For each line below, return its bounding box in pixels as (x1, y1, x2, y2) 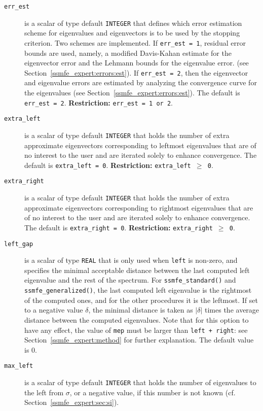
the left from (24, 387, 64, 397)
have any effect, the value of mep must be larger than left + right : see (24, 324, 248, 335)
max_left (4, 362, 33, 370)
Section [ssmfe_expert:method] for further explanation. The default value (24, 334, 254, 345)
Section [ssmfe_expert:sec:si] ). (24, 397, 119, 407)
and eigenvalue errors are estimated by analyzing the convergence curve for (24, 77, 257, 88)
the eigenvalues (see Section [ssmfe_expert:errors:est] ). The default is (24, 87, 240, 97)
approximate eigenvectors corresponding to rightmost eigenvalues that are (24, 202, 253, 213)
